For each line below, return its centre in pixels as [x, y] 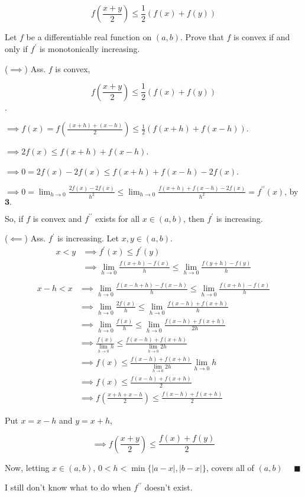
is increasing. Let [88, 238]
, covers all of [230, 467]
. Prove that [202, 37]
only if [16, 49]
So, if [14, 218]
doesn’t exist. [168, 487]
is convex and [57, 218]
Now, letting [27, 467]
